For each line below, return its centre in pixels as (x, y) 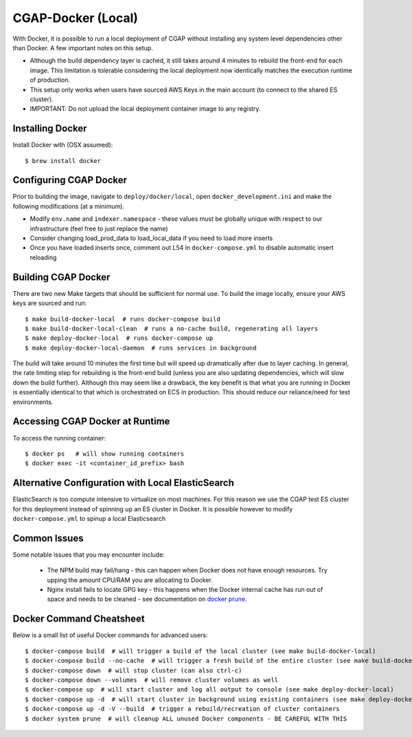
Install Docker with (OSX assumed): (63, 145)
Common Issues (48, 538)
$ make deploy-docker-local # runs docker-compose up (119, 338)
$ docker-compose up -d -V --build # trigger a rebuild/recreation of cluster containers (182, 709)
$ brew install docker (63, 161)
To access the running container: (59, 438)
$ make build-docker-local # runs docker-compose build (123, 319)
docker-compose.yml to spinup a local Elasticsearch (89, 519)
